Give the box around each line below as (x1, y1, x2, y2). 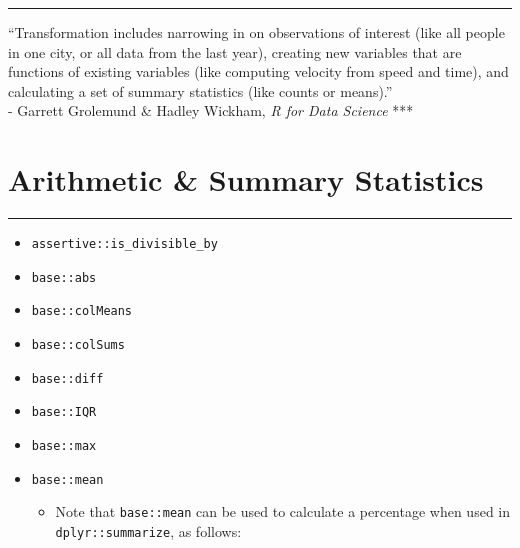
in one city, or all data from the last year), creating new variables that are (8, 41, 462, 62)
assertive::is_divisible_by (31, 237, 218, 252)
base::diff (31, 371, 104, 386)
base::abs (31, 270, 97, 285)
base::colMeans (31, 304, 133, 319)
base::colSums (31, 338, 125, 353)
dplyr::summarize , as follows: (55, 521, 242, 541)
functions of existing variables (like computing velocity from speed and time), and (8, 61, 509, 82)
